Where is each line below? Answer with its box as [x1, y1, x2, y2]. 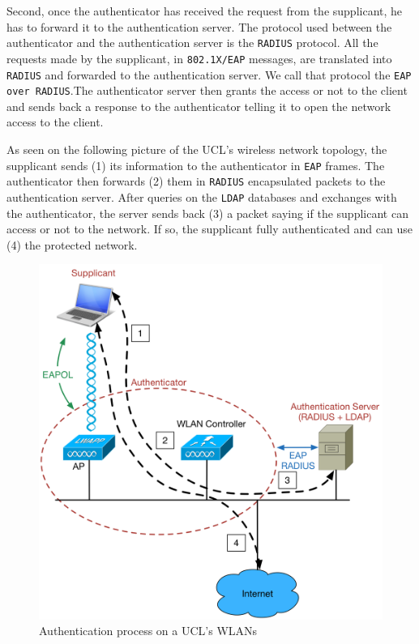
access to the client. [6, 113, 104, 130]
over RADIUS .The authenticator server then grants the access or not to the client [6, 82, 408, 99]
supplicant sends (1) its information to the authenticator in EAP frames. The [6, 156, 385, 173]
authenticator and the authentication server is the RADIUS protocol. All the [6, 34, 378, 51]
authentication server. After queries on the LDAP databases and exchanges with [6, 188, 397, 205]
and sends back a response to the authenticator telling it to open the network [6, 97, 391, 114]
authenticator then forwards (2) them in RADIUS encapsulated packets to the [6, 173, 386, 190]
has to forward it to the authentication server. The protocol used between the [6, 18, 392, 35]
